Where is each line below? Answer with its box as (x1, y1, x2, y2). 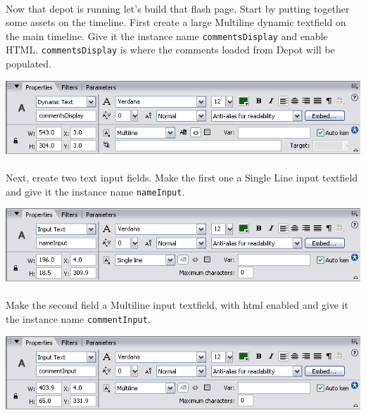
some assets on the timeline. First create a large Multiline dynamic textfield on (6, 15, 346, 30)
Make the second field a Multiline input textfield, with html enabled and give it (6, 298, 349, 312)
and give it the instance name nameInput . (6, 184, 185, 198)
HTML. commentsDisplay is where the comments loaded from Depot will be (6, 42, 335, 57)
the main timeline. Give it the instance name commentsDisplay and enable (6, 28, 328, 43)
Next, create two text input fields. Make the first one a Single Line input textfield (6, 170, 358, 184)
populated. (6, 56, 51, 71)
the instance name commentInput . (6, 311, 151, 326)
